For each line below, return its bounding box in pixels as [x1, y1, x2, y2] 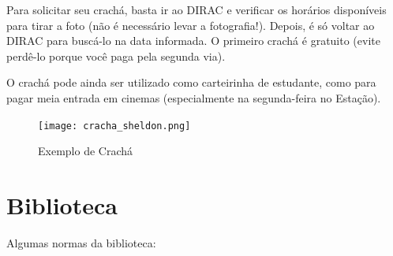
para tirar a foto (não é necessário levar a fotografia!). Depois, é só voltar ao [6, 17, 375, 33]
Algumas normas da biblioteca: [6, 234, 156, 250]
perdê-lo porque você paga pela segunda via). [6, 47, 226, 64]
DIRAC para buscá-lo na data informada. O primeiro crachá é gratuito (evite [6, 32, 380, 49]
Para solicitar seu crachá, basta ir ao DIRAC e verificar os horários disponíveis [6, 2, 387, 17]
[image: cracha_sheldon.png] [38, 120, 191, 132]
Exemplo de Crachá [38, 143, 133, 159]
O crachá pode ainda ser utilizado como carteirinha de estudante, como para [6, 74, 376, 91]
